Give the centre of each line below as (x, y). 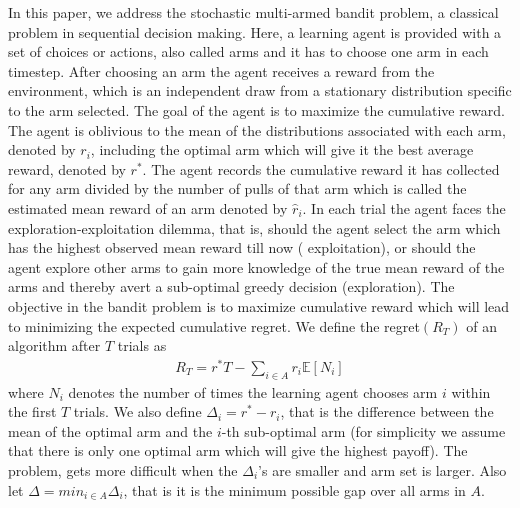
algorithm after (54, 345)
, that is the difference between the (387, 411)
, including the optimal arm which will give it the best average (282, 149)
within (471, 391)
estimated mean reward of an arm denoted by (148, 207)
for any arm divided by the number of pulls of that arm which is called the (237, 188)
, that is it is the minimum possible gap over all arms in (294, 489)
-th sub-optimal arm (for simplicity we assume (363, 430)
